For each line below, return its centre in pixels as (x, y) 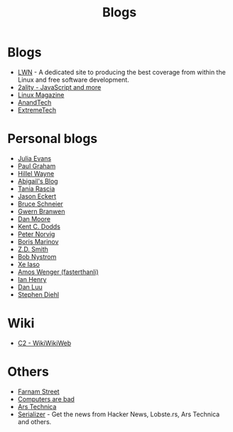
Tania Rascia (36, 189)
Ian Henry (32, 279)
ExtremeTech (37, 110)
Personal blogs (53, 139)
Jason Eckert (37, 196)
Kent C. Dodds (39, 226)
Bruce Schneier (40, 204)
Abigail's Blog (38, 181)
